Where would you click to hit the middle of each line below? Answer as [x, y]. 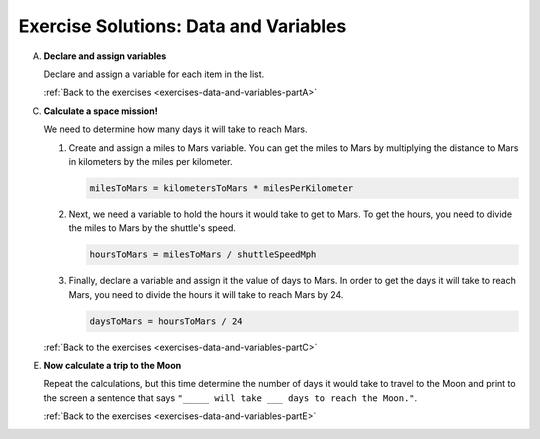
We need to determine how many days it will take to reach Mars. [175, 129]
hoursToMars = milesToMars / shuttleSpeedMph [203, 254]
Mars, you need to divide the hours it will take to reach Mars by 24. [206, 294]
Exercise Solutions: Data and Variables [182, 26]
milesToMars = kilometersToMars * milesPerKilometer [221, 188]
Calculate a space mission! [101, 111]
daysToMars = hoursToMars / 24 [166, 321]
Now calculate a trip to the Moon [112, 365]
